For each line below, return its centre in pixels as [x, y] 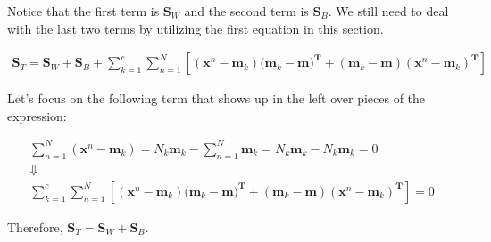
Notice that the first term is [83, 11]
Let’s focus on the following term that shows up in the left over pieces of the [216, 98]
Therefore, [35, 226]
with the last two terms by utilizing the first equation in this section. [196, 28]
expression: [37, 115]
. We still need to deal [388, 11]
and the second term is [246, 11]
